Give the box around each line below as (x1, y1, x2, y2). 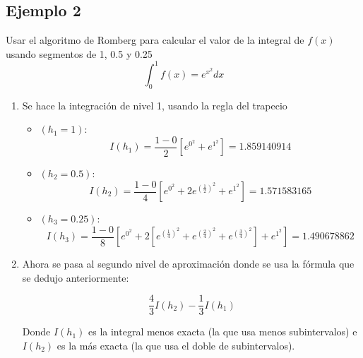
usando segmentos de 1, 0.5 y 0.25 (6, 46, 153, 61)
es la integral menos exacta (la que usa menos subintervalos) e (88, 324, 357, 339)
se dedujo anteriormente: (22, 270, 129, 285)
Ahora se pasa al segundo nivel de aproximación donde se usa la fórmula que (22, 256, 355, 271)
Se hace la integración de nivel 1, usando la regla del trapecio (22, 97, 287, 112)
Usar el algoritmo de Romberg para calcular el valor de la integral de (6, 32, 304, 47)
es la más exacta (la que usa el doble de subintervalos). (56, 338, 295, 352)
